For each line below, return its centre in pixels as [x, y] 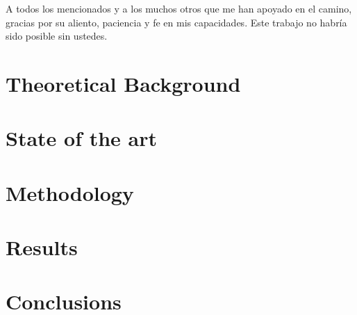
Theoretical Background [123, 83]
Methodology [70, 192]
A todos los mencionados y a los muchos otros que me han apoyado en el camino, [179, 8]
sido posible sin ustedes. [57, 36]
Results [42, 247]
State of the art [82, 138]
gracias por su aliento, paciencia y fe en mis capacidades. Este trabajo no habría [176, 22]
